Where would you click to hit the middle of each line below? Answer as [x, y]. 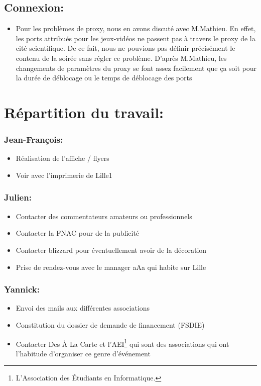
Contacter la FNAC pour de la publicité [78, 233]
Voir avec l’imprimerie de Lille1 [64, 175]
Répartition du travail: [84, 112]
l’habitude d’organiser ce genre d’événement [83, 353]
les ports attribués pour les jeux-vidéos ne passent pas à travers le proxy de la [136, 38]
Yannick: [22, 289]
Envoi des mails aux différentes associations [83, 308]
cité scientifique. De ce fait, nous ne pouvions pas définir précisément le [125, 48]
